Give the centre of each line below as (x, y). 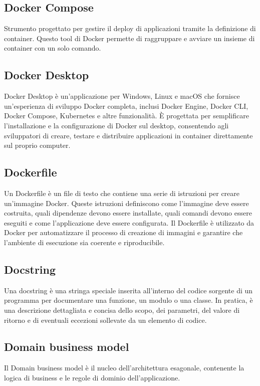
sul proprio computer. (37, 145)
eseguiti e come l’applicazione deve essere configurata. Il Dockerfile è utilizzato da (129, 222)
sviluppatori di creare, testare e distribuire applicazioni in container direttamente (128, 135)
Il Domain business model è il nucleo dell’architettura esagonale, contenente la (124, 368)
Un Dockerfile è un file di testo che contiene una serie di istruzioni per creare (122, 193)
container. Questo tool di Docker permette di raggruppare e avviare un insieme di (129, 38)
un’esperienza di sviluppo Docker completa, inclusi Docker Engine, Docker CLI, (126, 106)
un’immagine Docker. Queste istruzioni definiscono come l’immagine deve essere (126, 203)
